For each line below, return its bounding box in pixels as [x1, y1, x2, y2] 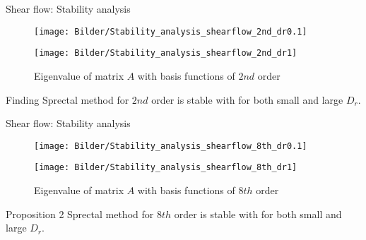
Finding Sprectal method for [6, 92, 129, 107]
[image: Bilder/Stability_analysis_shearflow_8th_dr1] [34, 162, 297, 173]
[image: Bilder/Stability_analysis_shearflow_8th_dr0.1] [34, 140, 307, 151]
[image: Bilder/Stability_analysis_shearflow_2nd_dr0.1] [34, 26, 307, 37]
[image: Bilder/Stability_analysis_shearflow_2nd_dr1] [34, 48, 297, 59]
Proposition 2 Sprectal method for [6, 206, 154, 221]
